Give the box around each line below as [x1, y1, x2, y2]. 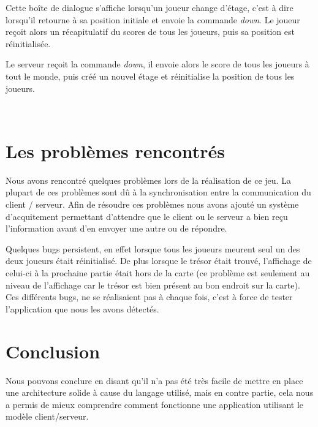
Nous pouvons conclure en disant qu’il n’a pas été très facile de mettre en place [6, 374, 303, 387]
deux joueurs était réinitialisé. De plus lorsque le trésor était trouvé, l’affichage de [6, 254, 312, 267]
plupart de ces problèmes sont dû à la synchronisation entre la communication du [6, 186, 311, 198]
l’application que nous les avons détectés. [6, 302, 159, 315]
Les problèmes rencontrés [6, 138, 225, 163]
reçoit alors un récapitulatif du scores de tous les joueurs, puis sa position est [6, 25, 295, 38]
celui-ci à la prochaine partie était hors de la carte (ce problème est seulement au [6, 266, 310, 279]
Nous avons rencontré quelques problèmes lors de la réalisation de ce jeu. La [6, 173, 291, 186]
